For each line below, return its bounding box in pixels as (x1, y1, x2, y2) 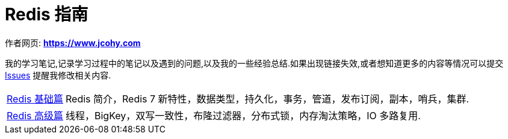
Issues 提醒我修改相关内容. (5, 69, 111, 80)
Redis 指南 (5, 4, 88, 25)
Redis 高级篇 (7, 109, 64, 122)
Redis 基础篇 (7, 92, 64, 105)
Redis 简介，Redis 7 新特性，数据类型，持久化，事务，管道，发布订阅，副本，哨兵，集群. (66, 92, 469, 105)
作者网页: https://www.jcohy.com (5, 37, 141, 48)
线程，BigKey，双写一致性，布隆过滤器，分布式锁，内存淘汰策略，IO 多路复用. (66, 109, 421, 122)
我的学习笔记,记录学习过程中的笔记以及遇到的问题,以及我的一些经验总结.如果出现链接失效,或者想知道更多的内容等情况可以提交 (5, 58, 504, 68)
